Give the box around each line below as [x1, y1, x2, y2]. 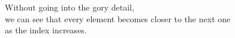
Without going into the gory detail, [5, 1, 134, 13]
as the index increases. [5, 24, 87, 36]
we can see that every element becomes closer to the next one [5, 12, 231, 25]
